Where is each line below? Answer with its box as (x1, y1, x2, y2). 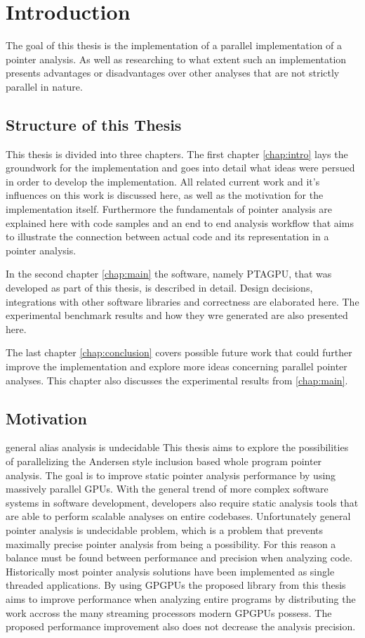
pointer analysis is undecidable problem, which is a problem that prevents (6, 522, 324, 537)
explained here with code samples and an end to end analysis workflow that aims (6, 215, 354, 230)
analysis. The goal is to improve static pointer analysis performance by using (6, 467, 336, 482)
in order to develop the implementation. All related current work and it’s (6, 174, 320, 188)
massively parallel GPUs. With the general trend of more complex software (6, 481, 328, 496)
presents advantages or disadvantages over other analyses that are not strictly (6, 65, 340, 80)
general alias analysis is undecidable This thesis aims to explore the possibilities (6, 440, 349, 455)
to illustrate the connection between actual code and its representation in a (6, 229, 329, 244)
